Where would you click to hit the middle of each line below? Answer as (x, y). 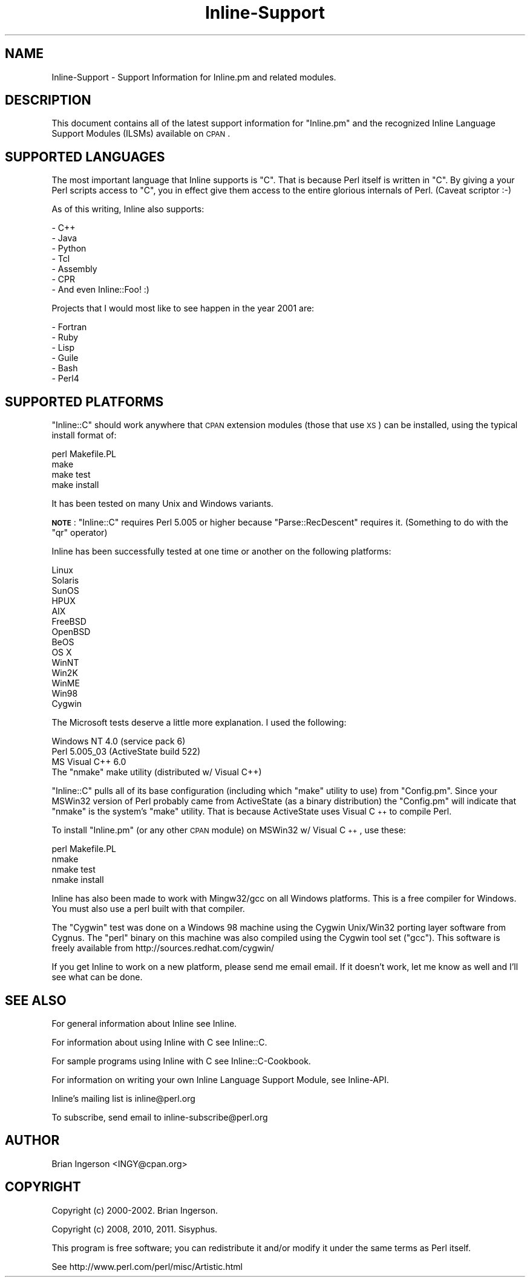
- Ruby (65, 337)
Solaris (65, 581)
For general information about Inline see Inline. (144, 1023)
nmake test (74, 870)
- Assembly (74, 269)
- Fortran (69, 327)
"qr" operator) (80, 533)
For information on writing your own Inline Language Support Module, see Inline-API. (220, 1079)
